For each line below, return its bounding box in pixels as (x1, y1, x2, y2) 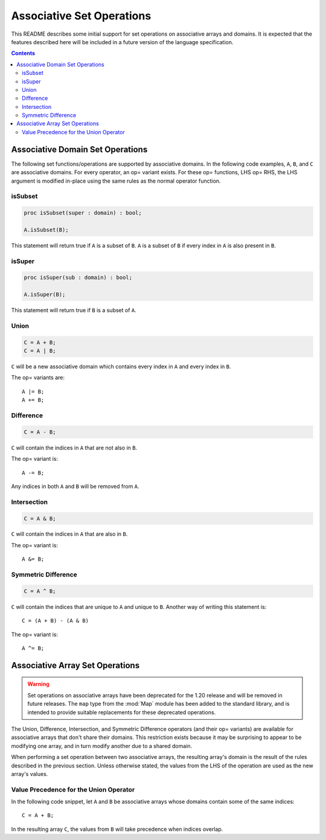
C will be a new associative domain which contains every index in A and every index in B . (11, 363, 232, 370)
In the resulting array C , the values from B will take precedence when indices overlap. (11, 825, 223, 833)
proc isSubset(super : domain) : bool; (24, 209, 142, 217)
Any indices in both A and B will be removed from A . (11, 483, 139, 490)
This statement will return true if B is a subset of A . (11, 307, 137, 314)
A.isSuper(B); (24, 291, 66, 298)
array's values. (11, 770, 48, 777)
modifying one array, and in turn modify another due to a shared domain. (11, 742, 193, 749)
